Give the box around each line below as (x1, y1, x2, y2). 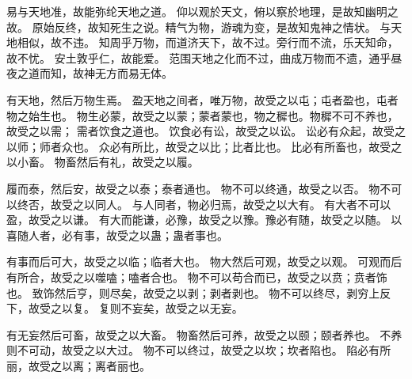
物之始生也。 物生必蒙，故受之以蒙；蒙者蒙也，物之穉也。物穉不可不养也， (6, 107, 399, 123)
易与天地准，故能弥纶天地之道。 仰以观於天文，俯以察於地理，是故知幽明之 (6, 3, 399, 19)
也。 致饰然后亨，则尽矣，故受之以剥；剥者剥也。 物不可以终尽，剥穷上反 (6, 284, 391, 301)
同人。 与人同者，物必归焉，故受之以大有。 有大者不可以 (94, 195, 391, 212)
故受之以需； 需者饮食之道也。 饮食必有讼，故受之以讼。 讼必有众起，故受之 (6, 123, 406, 139)
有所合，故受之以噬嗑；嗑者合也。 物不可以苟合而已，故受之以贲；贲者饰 (6, 268, 387, 285)
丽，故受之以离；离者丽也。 (6, 357, 151, 373)
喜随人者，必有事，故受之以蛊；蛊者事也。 (6, 226, 228, 243)
